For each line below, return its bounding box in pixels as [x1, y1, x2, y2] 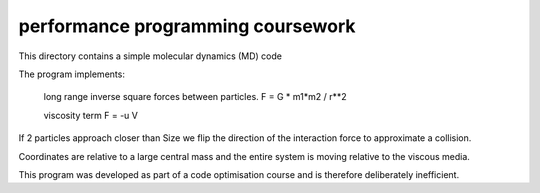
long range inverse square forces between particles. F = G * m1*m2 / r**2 [43, 91, 347, 103]
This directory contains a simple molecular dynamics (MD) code [18, 50, 282, 62]
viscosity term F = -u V [43, 109, 139, 121]
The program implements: [18, 68, 125, 80]
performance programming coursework [18, 15, 356, 37]
